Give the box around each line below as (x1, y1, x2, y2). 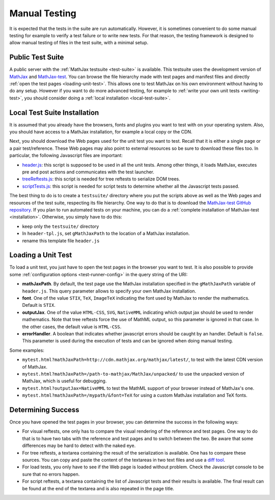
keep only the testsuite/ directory (22, 223, 99, 229)
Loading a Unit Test (9, 251, 72, 259)
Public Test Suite (9, 53, 64, 62)
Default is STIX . (22, 302, 56, 308)
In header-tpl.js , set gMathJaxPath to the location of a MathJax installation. (22, 230, 190, 236)
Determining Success (9, 405, 79, 414)
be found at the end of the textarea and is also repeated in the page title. (22, 485, 174, 491)
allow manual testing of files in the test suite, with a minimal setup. (9, 40, 149, 46)
